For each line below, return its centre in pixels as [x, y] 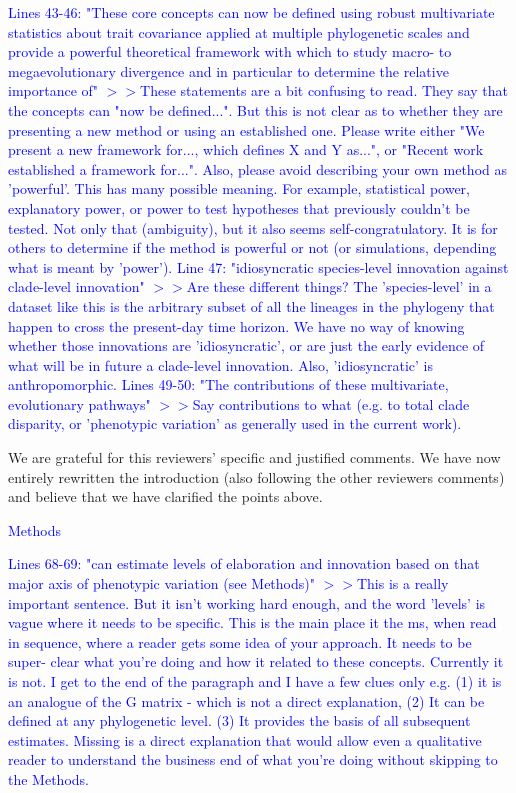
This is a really [402, 583]
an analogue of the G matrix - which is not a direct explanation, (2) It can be [246, 700]
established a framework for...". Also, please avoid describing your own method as [257, 168]
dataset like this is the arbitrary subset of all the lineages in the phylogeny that [251, 305]
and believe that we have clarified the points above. [165, 496]
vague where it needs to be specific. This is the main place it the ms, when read [252, 622]
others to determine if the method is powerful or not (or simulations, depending [252, 247]
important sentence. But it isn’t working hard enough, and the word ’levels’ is [247, 602]
